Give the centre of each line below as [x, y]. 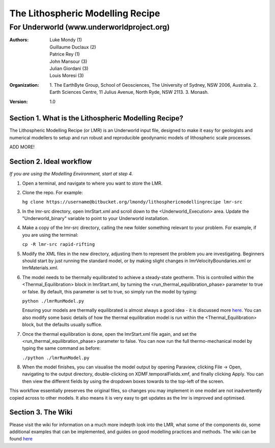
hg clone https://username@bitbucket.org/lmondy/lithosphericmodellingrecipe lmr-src [132, 202]
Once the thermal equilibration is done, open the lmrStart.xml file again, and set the [109, 334]
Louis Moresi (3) [67, 76]
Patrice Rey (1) [65, 54]
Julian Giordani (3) [69, 68]
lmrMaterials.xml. [40, 268]
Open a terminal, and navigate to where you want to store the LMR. [92, 183]
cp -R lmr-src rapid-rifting [59, 244]
